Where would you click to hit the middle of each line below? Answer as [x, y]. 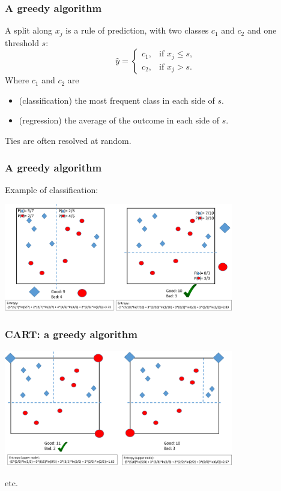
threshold [22, 42]
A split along [29, 30]
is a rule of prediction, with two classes [137, 30]
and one [262, 30]
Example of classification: [52, 189]
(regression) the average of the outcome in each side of [119, 120]
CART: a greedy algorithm [71, 334]
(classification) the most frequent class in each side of [117, 100]
